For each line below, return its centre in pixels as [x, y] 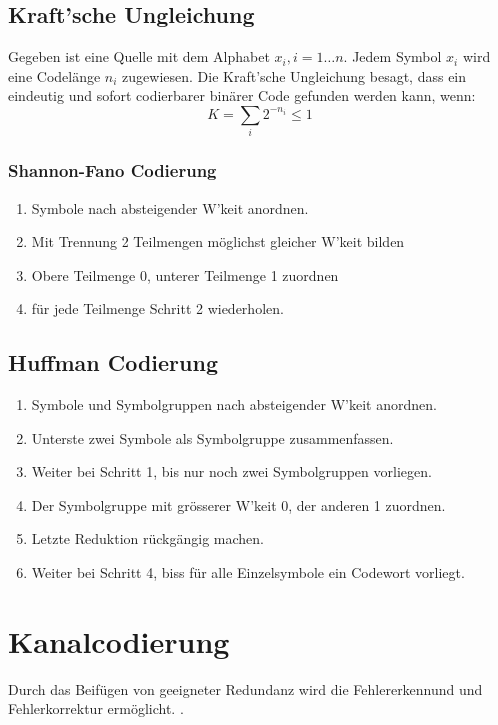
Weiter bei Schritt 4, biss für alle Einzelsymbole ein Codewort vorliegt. [248, 572]
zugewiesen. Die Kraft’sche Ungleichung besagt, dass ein [294, 75]
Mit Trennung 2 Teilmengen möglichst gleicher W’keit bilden [218, 241]
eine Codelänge [54, 75]
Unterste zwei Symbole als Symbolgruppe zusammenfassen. [212, 437]
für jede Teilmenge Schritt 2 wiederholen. [157, 308]
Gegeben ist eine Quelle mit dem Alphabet [139, 56]
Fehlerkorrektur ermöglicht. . [96, 708]
